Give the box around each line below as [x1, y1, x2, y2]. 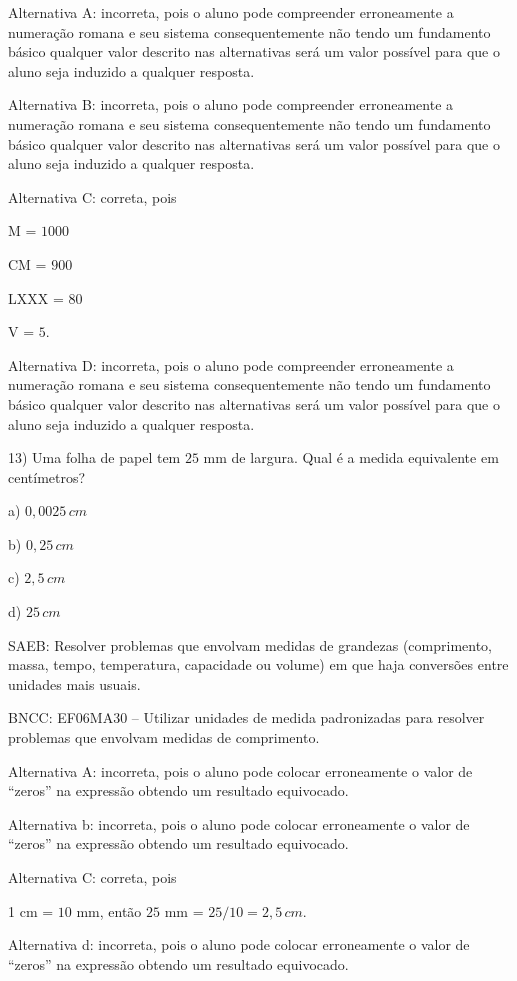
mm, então [76, 900, 142, 921]
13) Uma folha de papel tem [8, 447, 181, 468]
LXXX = [8, 287, 64, 308]
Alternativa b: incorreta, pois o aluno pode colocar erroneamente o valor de [8, 813, 470, 834]
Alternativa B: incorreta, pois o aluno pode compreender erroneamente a [8, 94, 454, 115]
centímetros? [8, 466, 86, 487]
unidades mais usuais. [8, 673, 141, 694]
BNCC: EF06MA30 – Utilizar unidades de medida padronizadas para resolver [8, 707, 485, 728]
